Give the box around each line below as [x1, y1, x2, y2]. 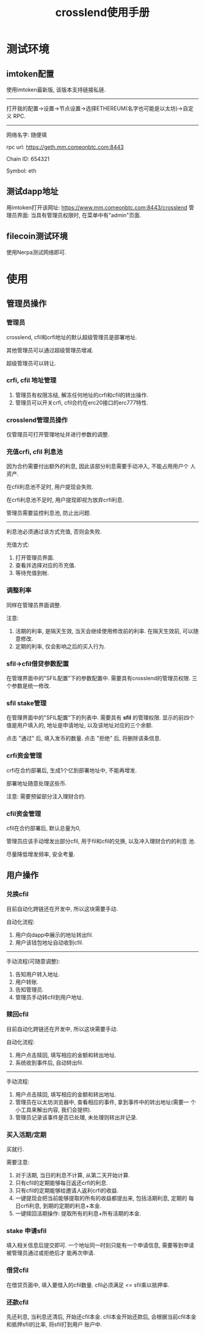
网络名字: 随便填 [6, 131, 47, 138]
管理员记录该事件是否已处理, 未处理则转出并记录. [15, 1114, 138, 1121]
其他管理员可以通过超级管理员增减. [6, 347, 94, 354]
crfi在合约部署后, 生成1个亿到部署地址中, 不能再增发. [6, 766, 137, 774]
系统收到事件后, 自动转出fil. [15, 1059, 84, 1066]
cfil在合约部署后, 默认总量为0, [6, 824, 81, 831]
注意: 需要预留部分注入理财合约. [6, 792, 87, 800]
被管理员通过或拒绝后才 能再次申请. [6, 1250, 95, 1257]
